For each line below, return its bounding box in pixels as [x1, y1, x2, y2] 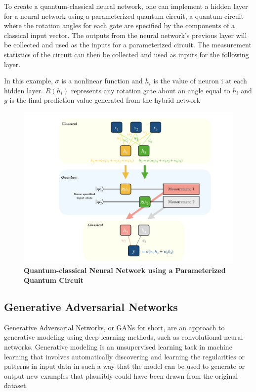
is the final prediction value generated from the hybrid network [9, 95, 201, 105]
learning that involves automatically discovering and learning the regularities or [4, 351, 245, 361]
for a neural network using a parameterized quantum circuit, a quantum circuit [4, 10, 244, 21]
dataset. [4, 380, 28, 391]
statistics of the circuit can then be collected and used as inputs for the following [4, 49, 249, 59]
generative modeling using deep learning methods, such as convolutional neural [4, 332, 243, 342]
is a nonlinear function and [61, 76, 143, 86]
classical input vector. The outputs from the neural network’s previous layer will [4, 30, 247, 40]
